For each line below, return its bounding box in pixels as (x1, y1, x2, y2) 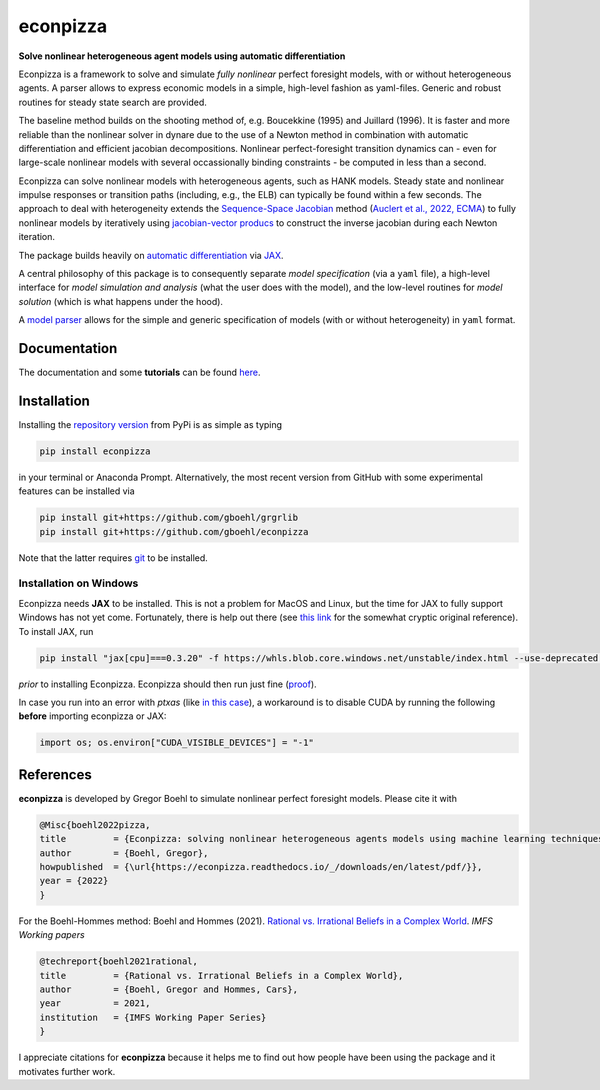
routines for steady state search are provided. (18, 96, 207, 108)
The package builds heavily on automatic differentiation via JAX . (18, 249, 284, 261)
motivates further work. (18, 1065, 116, 1077)
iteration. (18, 231, 55, 243)
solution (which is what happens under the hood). (18, 295, 224, 307)
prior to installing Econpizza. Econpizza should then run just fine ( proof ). (18, 678, 317, 690)
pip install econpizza (39, 445, 151, 457)
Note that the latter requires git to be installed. (18, 551, 209, 564)
